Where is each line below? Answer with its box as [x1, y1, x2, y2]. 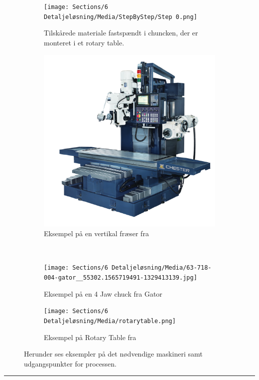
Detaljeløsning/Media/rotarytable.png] [44, 317, 176, 325]
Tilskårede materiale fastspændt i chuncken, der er [44, 27, 198, 38]
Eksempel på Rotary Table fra [44, 332, 136, 342]
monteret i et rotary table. [44, 37, 125, 47]
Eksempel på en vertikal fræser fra [44, 228, 149, 239]
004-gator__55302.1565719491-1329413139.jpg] [44, 274, 197, 281]
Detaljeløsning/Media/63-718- [112, 264, 212, 272]
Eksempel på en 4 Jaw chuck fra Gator [44, 288, 162, 299]
